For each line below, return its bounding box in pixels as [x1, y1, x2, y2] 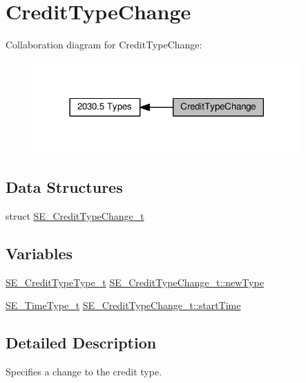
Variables [6, 243, 73, 264]
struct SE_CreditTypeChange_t [6, 209, 144, 223]
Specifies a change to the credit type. [6, 364, 162, 379]
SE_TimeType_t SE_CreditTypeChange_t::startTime [6, 298, 241, 312]
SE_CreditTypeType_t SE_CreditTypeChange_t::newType [6, 274, 264, 289]
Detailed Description [6, 332, 157, 353]
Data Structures [6, 176, 123, 198]
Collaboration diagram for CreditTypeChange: [6, 37, 202, 52]
